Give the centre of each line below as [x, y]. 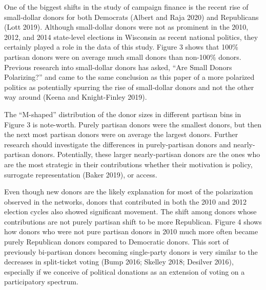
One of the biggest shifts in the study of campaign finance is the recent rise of [126, 7]
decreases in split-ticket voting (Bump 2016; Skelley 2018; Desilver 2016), [119, 262]
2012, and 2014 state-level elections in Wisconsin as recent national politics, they [131, 37]
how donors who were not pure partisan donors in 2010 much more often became [131, 231]
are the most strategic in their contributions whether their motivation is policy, [128, 164]
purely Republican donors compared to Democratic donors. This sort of [117, 242]
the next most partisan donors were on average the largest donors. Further [121, 134]
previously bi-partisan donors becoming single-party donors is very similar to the [131, 251]
